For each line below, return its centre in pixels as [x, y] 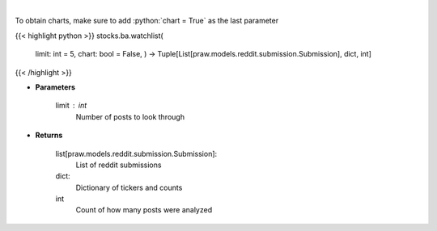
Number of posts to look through [130, 116]
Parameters [55, 87]
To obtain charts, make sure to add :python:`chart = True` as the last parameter [147, 21]
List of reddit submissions [119, 165]
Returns [49, 135]
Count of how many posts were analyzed [144, 210]
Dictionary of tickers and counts [129, 187]
